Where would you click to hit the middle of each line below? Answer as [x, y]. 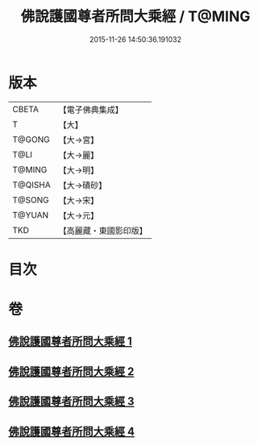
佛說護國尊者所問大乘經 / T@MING [135, 17]
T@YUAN [31, 215]
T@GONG [31, 140]
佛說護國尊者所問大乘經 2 [71, 371]
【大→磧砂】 [83, 185]
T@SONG [31, 200]
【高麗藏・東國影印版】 [103, 231]
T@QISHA [31, 185]
